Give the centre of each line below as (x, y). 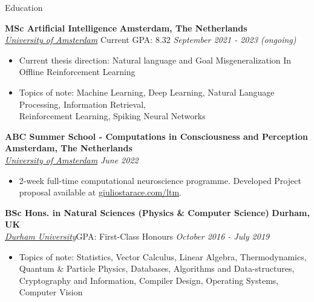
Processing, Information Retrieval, (82, 104)
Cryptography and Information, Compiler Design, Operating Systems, (149, 280)
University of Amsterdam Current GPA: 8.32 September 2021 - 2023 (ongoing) (151, 40)
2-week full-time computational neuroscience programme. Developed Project (160, 180)
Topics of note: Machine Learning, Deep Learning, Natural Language (147, 92)
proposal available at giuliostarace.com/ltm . (100, 192)
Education (24, 7)
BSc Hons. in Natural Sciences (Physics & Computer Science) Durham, (157, 212)
